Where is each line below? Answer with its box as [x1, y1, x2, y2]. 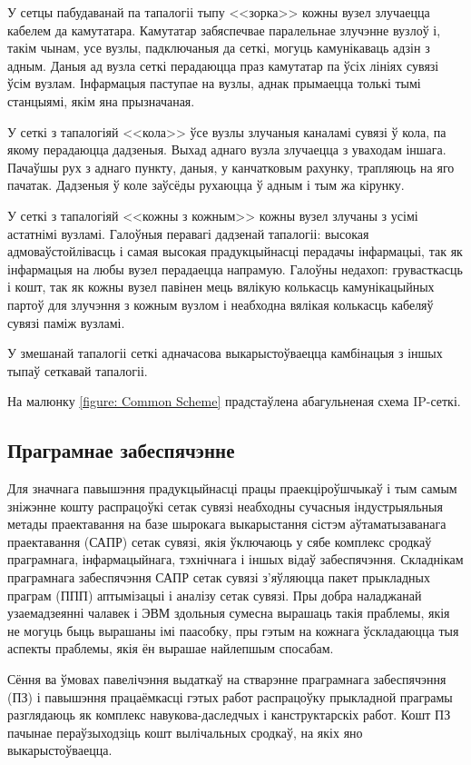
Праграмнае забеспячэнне [7, 436, 235, 464]
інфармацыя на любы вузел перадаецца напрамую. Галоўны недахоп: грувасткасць [7, 259, 463, 278]
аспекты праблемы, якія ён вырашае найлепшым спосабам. [7, 639, 334, 658]
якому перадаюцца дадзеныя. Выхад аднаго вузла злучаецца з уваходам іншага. [7, 140, 446, 159]
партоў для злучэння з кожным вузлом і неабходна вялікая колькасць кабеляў [7, 294, 434, 313]
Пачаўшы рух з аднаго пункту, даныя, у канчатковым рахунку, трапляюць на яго [7, 157, 455, 176]
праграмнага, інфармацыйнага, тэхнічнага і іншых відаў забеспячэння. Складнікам [7, 550, 464, 569]
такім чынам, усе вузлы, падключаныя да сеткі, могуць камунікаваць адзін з [7, 38, 430, 57]
